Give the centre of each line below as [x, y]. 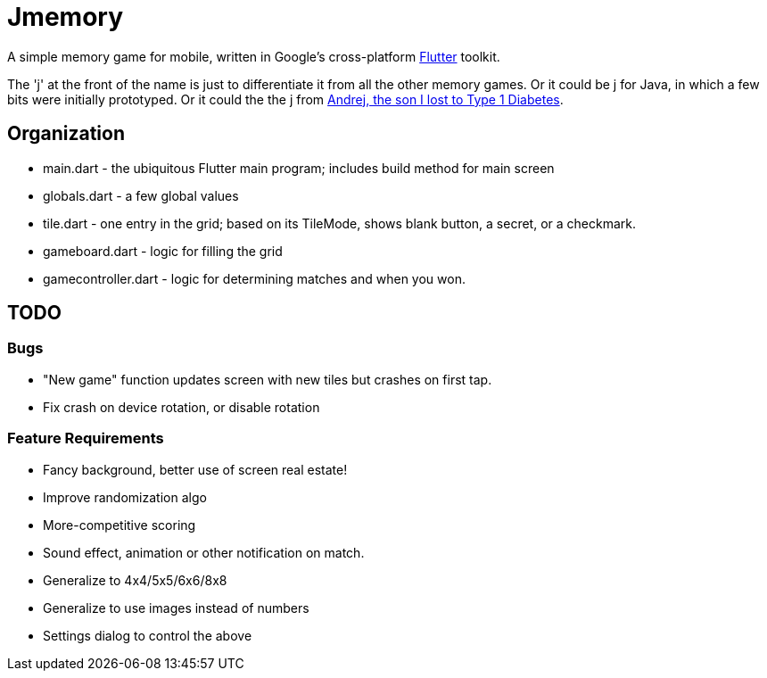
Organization [66, 134]
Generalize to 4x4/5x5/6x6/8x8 [135, 580]
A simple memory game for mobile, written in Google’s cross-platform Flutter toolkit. [254, 56]
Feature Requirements [86, 438]
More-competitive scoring [120, 525]
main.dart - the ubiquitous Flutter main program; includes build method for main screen [299, 168]
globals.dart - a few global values [141, 195]
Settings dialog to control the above [148, 635]
